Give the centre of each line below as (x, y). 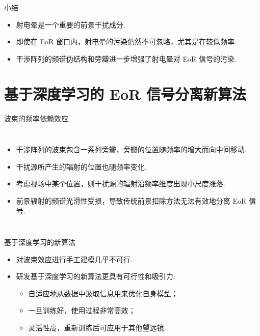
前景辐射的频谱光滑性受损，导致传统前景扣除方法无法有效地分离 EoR (131, 200)
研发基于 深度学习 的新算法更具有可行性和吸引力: (96, 276)
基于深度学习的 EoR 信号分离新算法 (125, 93)
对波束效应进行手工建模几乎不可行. (74, 259)
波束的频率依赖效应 (36, 118)
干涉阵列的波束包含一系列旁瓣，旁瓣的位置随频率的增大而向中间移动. (131, 149)
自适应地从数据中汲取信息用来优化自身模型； (103, 293)
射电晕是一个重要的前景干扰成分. (71, 24)
